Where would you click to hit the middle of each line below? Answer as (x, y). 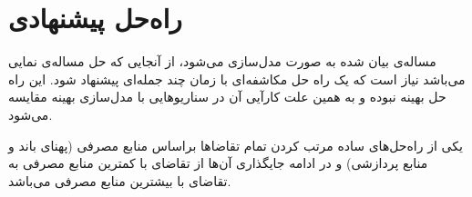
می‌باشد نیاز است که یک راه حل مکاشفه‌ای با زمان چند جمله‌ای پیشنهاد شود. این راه (237, 79)
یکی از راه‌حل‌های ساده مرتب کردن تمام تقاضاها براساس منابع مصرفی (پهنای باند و (236, 145)
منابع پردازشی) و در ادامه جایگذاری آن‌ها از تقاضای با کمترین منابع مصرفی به (218, 163)
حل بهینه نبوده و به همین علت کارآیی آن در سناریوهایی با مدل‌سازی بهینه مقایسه (227, 97)
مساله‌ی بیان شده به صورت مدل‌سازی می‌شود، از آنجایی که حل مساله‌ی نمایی (222, 61)
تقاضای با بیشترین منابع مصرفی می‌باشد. (120, 180)
